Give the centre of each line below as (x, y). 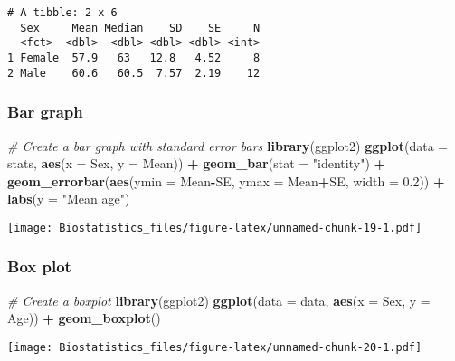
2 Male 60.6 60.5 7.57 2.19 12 (134, 73)
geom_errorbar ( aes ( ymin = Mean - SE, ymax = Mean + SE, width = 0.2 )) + (226, 180)
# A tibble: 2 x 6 (62, 13)
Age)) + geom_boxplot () (84, 318)
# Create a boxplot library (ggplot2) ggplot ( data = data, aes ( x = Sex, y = (219, 300)
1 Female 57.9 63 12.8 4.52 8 (134, 57)
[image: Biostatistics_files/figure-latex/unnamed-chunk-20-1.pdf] (215, 347)
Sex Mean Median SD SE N (140, 28)
